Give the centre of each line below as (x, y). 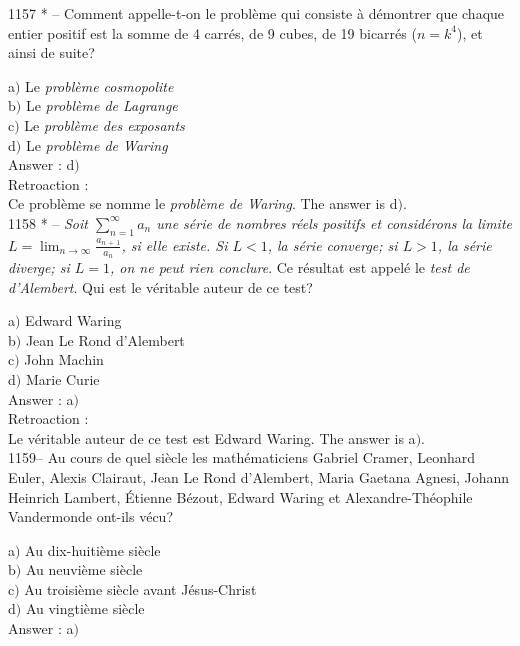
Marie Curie (62, 378)
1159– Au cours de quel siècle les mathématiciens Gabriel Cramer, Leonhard (242, 457)
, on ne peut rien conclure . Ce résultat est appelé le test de (289, 266)
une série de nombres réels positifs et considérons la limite (334, 222)
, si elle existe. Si (174, 244)
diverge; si (39, 266)
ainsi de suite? (51, 52)
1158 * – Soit (48, 222)
